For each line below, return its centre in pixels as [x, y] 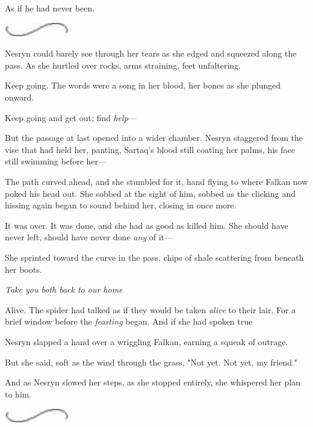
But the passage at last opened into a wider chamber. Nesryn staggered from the [154, 138]
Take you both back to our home [64, 289]
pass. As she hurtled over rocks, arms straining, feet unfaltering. [123, 65]
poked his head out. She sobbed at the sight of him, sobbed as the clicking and [150, 193]
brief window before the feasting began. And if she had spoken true [129, 321]
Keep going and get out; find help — [71, 117]
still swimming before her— [56, 161]
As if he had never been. [50, 8]
